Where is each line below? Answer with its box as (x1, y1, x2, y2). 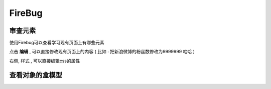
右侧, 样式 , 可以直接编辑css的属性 (9, 58, 80, 64)
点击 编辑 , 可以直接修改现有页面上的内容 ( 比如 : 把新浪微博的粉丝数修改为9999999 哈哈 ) (9, 49, 195, 55)
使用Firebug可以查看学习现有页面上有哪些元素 (9, 40, 105, 46)
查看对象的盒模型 (9, 71, 62, 79)
